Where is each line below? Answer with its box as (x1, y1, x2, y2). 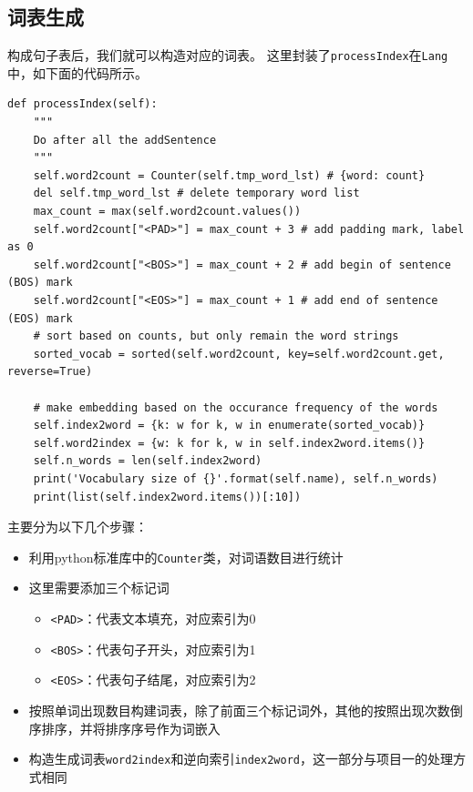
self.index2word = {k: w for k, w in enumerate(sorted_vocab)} (33, 419, 426, 432)
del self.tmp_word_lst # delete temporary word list (33, 187, 360, 200)
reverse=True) (7, 365, 93, 379)
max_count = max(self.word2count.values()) (33, 205, 302, 218)
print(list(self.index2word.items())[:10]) (33, 490, 302, 503)
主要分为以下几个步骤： (7, 517, 148, 536)
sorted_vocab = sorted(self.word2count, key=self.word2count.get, (33, 347, 445, 360)
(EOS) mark (7, 311, 73, 325)
